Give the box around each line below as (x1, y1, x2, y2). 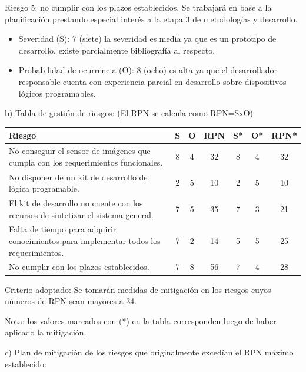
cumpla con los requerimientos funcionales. (9, 156, 163, 168)
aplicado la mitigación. (5, 326, 87, 338)
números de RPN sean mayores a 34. (5, 295, 137, 307)
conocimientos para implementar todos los (9, 235, 161, 246)
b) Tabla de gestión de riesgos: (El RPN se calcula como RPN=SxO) (5, 107, 254, 119)
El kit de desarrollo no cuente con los (9, 196, 143, 209)
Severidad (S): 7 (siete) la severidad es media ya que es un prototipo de (18, 32, 277, 45)
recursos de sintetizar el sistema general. (9, 208, 154, 220)
